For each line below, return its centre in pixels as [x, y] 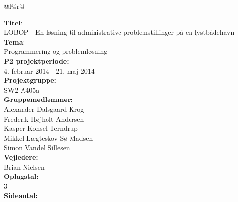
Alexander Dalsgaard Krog [44, 109]
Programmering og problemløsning [56, 51]
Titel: [13, 22]
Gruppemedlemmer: [38, 99]
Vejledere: [21, 157]
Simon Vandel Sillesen [37, 147]
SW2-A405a [22, 89]
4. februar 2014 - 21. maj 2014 [49, 70]
